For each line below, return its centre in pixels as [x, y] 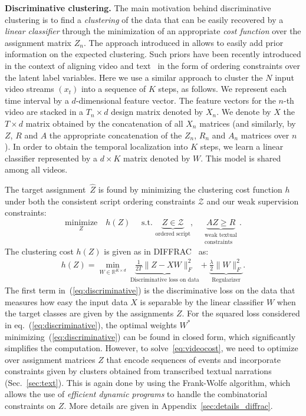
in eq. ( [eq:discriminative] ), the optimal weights [91, 324]
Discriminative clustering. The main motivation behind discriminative [138, 8]
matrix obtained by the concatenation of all [104, 123]
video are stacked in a [44, 112]
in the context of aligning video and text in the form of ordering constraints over [152, 65]
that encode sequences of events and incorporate [193, 359]
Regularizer [226, 280]
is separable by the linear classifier [202, 301]
